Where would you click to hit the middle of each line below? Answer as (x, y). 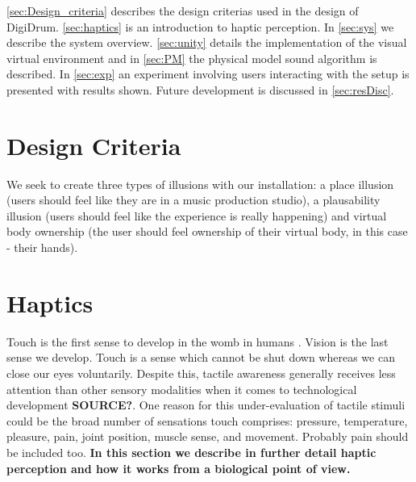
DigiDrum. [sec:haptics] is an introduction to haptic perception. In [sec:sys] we (200, 26)
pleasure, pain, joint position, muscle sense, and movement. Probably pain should (208, 436)
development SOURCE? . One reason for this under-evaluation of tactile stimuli (206, 405)
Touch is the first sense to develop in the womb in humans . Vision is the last (198, 341)
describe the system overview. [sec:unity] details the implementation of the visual (207, 42)
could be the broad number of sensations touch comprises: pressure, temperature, (207, 420)
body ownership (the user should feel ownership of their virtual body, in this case (207, 231)
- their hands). (42, 247)
